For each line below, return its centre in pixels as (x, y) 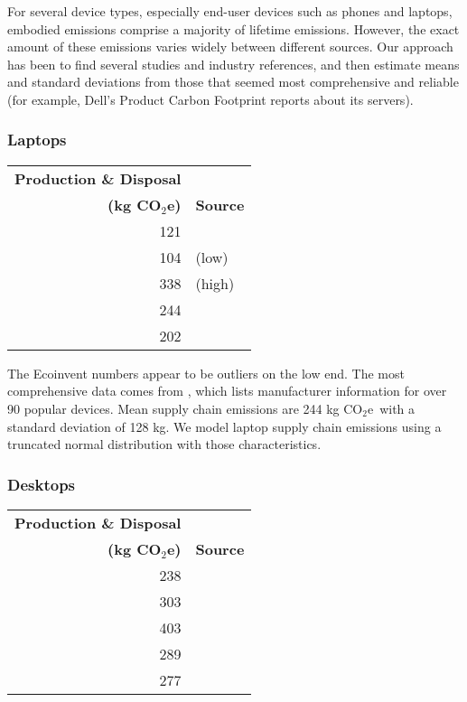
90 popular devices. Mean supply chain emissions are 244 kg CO (185, 408)
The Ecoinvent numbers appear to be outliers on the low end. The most (206, 373)
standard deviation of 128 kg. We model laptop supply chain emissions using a (224, 426)
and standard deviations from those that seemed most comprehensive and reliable (233, 82)
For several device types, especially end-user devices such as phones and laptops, (230, 11)
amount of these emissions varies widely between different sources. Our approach (230, 47)
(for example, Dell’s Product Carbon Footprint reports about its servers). (210, 99)
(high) (215, 283)
